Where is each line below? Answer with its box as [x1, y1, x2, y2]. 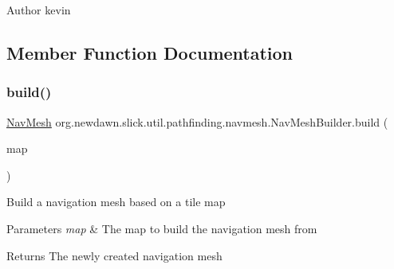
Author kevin [6, 2, 71, 18]
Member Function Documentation [6, 40, 294, 64]
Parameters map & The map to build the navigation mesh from [6, 220, 317, 236]
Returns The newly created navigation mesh [6, 247, 223, 263]
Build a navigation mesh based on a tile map [6, 193, 226, 210]
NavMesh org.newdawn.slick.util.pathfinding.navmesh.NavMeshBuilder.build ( [6, 113, 388, 130]
